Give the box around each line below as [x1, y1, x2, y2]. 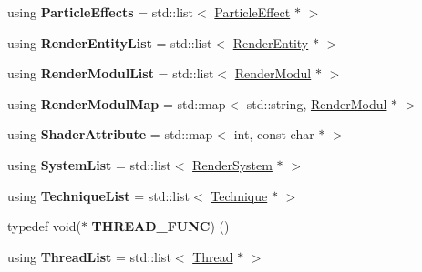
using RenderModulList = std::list [7, 64, 214, 83]
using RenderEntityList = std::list [7, 33, 212, 52]
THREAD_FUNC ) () [91, 217, 230, 236]
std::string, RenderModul [246, 94, 387, 113]
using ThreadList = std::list [7, 247, 171, 266]
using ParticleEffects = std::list [7, 3, 194, 21]
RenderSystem [192, 155, 273, 174]
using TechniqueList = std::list [7, 186, 190, 205]
